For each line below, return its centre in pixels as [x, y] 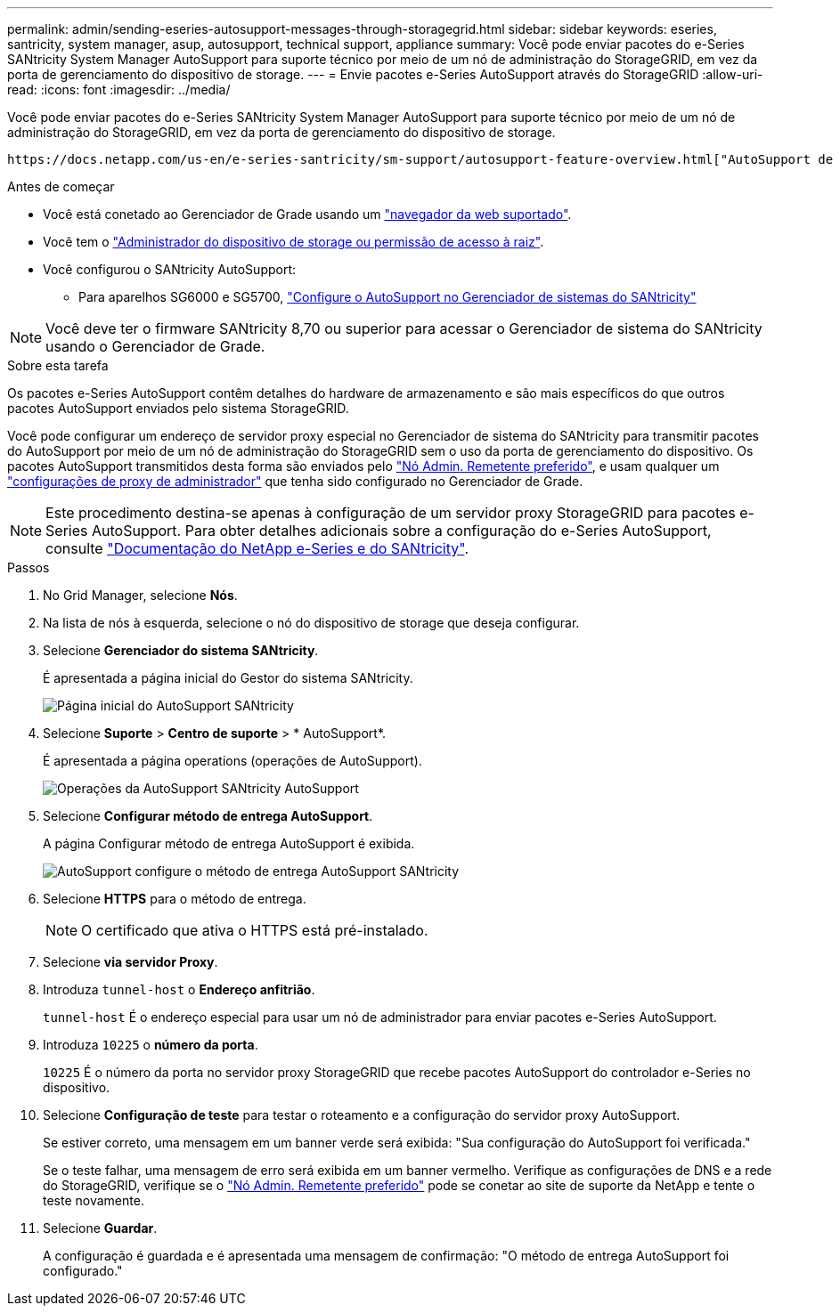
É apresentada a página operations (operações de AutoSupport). [232, 761]
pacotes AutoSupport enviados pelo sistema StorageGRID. [178, 408]
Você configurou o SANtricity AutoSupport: [170, 269]
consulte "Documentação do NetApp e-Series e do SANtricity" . [257, 548]
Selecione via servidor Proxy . [130, 962]
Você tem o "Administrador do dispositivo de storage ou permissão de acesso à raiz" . [294, 242]
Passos [29, 567]
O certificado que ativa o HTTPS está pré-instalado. [255, 930]
